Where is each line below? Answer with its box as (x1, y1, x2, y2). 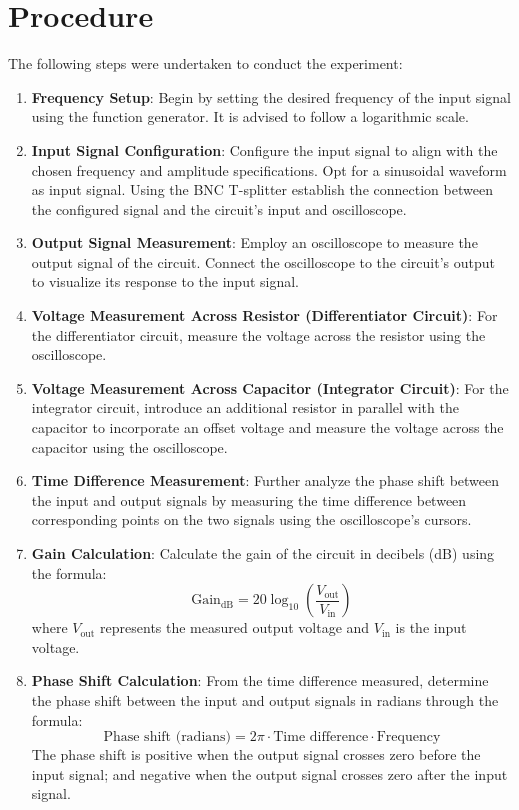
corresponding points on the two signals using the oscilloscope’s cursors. (31, 509, 472, 530)
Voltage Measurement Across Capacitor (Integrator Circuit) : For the (31, 377, 509, 398)
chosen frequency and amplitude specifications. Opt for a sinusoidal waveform (31, 159, 507, 180)
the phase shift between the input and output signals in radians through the (31, 689, 499, 710)
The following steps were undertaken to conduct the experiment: (8, 53, 403, 74)
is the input (395, 617, 467, 638)
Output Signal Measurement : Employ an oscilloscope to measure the (31, 232, 478, 253)
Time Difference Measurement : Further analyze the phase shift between (31, 470, 500, 491)
